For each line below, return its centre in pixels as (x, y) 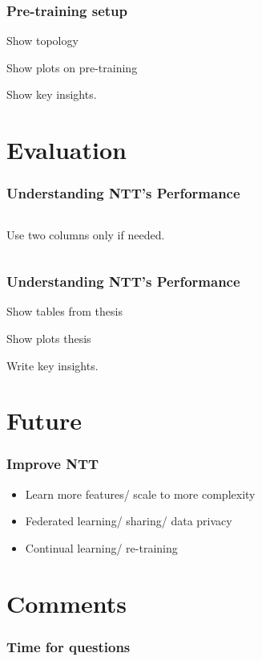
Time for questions (69, 646)
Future (44, 420)
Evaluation (67, 150)
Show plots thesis (49, 338)
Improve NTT (53, 464)
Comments (67, 603)
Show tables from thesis (64, 311)
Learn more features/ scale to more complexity (140, 494)
